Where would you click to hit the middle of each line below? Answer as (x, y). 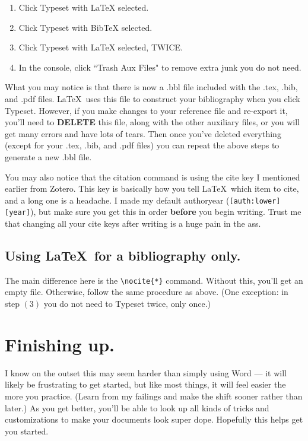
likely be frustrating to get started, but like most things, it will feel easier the (145, 384)
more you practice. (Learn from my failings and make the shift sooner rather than (154, 396)
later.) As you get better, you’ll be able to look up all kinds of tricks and (137, 407)
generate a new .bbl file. (48, 156)
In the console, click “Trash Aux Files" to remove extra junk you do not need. (160, 67)
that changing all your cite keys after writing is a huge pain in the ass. (133, 223)
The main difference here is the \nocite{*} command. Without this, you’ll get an (154, 280)
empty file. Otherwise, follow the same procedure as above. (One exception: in (147, 292)
